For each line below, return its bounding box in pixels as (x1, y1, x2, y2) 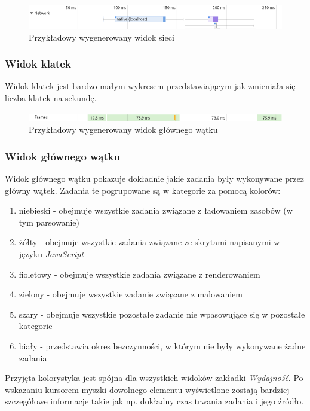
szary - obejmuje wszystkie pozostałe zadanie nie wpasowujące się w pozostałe (19, 308, 305, 320)
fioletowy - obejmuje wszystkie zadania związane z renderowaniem (19, 267, 260, 280)
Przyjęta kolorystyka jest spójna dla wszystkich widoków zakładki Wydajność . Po (5, 372, 303, 384)
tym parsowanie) (19, 215, 80, 228)
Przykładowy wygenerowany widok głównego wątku (29, 123, 218, 136)
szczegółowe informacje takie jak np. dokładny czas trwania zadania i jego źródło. (5, 395, 304, 407)
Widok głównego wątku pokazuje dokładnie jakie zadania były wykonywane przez (5, 172, 305, 185)
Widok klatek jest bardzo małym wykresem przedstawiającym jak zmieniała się (5, 80, 296, 92)
